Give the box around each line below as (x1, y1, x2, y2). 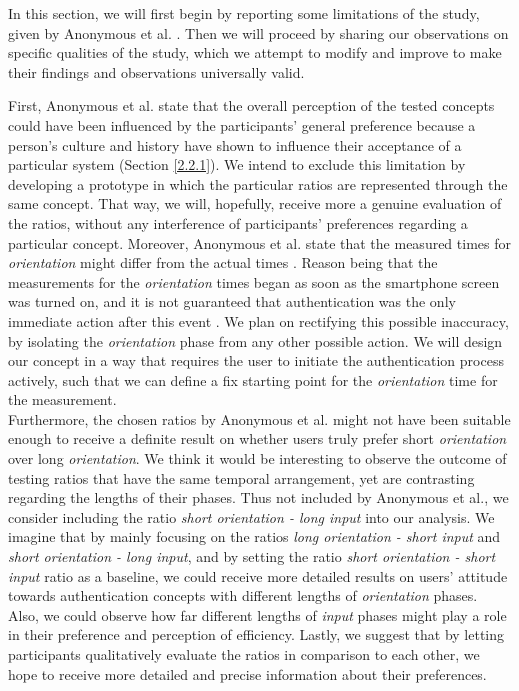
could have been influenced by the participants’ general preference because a (8, 114, 476, 135)
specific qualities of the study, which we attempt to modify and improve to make (8, 42, 502, 63)
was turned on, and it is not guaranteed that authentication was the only (8, 291, 456, 312)
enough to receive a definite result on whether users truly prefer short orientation (8, 428, 507, 449)
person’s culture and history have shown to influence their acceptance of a (8, 134, 462, 155)
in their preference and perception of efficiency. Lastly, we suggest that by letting (8, 624, 505, 645)
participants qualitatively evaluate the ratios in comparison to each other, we (8, 644, 480, 664)
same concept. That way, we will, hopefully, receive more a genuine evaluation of (8, 193, 502, 214)
